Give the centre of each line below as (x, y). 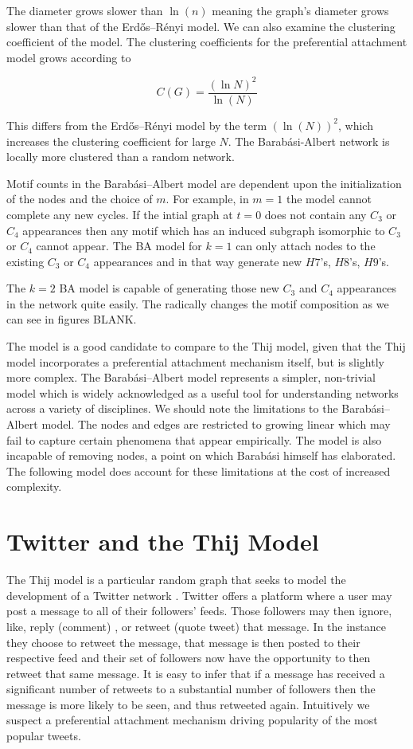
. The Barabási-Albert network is (309, 141)
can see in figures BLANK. (72, 319)
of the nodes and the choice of (80, 199)
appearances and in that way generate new (198, 261)
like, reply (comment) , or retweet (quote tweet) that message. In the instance (197, 626)
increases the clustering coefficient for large (111, 141)
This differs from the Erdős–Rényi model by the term (137, 125)
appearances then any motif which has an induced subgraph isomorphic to (204, 230)
